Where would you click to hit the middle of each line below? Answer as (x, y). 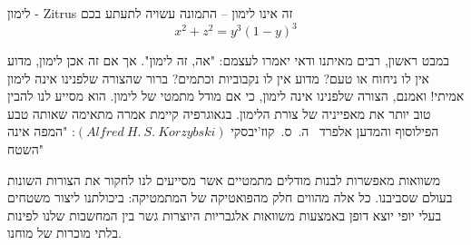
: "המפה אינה (41, 131)
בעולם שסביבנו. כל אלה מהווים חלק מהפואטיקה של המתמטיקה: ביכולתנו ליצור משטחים (230, 197)
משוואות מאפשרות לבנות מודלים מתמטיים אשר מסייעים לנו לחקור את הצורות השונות (224, 179)
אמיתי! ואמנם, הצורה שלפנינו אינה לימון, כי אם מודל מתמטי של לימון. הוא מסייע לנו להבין (236, 96)
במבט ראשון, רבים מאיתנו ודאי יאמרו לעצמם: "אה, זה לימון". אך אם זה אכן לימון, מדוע (229, 60)
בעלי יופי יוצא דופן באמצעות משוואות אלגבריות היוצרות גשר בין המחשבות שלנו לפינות (225, 215)
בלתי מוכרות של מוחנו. (64, 233)
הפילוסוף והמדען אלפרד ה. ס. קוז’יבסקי (335, 131)
